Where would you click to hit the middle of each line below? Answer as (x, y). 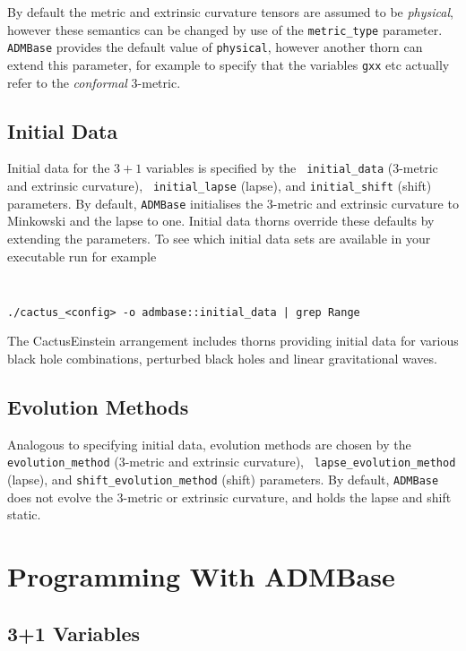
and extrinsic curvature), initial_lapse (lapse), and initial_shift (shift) (220, 186)
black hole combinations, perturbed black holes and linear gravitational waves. (222, 359)
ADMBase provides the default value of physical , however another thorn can (215, 47)
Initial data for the (59, 168)
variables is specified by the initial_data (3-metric (292, 168)
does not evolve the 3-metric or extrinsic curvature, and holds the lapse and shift (229, 497)
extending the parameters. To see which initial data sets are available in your (219, 238)
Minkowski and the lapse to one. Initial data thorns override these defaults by (221, 221)
